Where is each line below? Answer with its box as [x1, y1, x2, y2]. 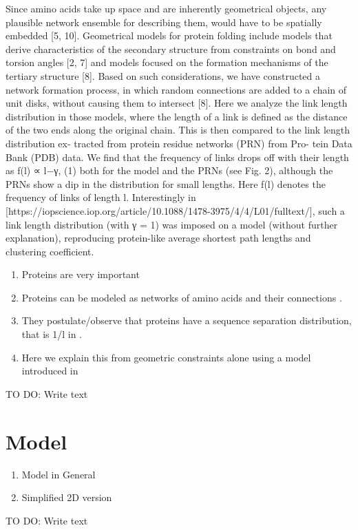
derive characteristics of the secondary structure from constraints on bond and [6, 41, 336, 56]
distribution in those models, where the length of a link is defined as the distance [6, 109, 348, 123]
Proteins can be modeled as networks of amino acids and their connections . [21, 290, 342, 304]
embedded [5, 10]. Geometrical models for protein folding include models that [6, 28, 333, 43]
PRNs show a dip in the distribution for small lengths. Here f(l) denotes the [6, 176, 326, 191]
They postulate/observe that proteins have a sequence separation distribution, [21, 313, 352, 328]
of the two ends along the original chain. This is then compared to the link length [6, 123, 350, 137]
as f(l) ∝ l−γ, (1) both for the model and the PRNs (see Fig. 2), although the [6, 163, 333, 178]
